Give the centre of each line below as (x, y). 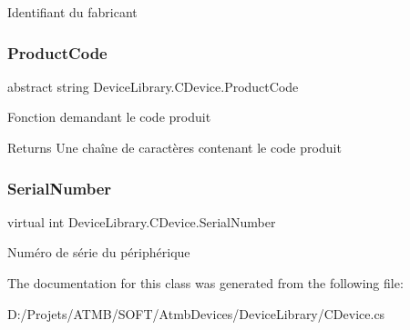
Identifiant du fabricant (72, 12)
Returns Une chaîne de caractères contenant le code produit (174, 147)
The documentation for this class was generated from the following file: (205, 283)
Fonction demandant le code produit (109, 117)
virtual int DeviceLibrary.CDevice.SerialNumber (142, 221)
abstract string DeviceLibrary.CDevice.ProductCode (153, 86)
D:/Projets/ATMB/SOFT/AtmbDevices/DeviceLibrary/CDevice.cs (196, 313)
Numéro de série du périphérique (99, 252)
